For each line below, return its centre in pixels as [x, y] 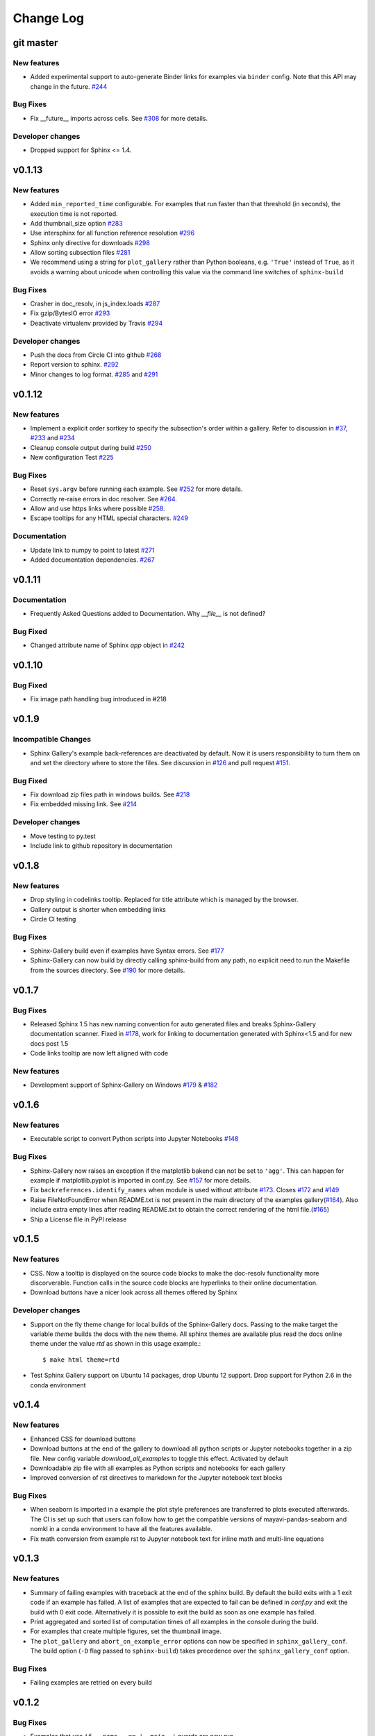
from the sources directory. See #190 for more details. [108, 970]
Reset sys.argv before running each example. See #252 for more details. [136, 489]
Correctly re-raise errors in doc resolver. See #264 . [103, 499]
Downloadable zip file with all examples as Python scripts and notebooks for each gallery [158, 1468]
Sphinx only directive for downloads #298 [90, 242]
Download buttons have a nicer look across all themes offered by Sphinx [134, 1292]
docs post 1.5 [49, 1043]
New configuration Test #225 [72, 458]
